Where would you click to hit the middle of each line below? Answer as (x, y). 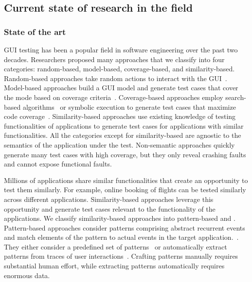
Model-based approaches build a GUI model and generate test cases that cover (121, 88)
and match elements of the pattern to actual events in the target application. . (121, 237)
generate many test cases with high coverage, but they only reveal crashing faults (125, 154)
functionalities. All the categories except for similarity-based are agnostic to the (123, 135)
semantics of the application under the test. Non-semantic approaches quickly (119, 144)
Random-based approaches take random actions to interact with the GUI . (116, 78)
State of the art (35, 31)
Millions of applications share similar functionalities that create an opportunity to (126, 180)
